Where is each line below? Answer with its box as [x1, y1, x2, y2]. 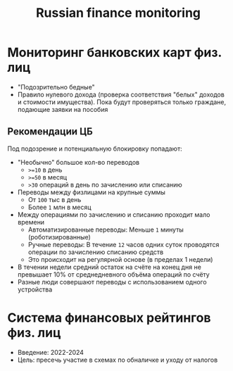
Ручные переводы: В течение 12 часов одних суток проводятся [27, 240, 220, 249]
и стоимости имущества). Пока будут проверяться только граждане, [17, 97, 227, 106]
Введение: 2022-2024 [17, 348, 84, 356]
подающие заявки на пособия [17, 105, 108, 113]
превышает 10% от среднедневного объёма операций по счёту [17, 270, 210, 279]
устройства [17, 285, 53, 294]
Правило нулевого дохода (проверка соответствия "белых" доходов [17, 90, 225, 99]
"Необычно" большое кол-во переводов [17, 158, 139, 166]
